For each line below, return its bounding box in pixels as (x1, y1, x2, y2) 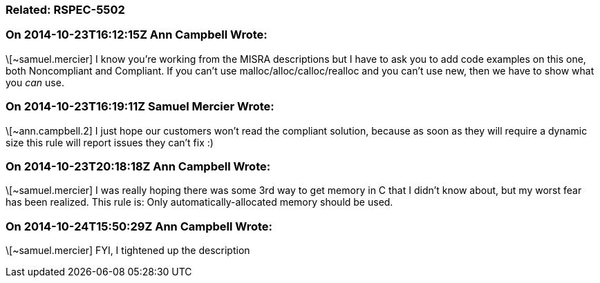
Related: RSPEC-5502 (6, 3, 125, 17)
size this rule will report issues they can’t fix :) (6, 136, 214, 148)
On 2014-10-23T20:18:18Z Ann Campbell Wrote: (6, 159, 271, 173)
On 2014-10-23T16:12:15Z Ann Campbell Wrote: (6, 28, 268, 42)
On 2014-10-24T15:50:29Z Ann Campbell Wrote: (6, 219, 273, 233)
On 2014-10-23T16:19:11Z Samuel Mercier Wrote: (6, 99, 274, 114)
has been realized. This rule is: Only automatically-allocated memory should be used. (6, 196, 393, 208)
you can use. (6, 76, 64, 88)
